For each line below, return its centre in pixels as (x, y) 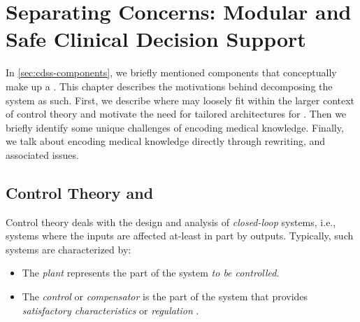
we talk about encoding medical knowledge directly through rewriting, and (166, 141)
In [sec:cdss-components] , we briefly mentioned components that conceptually (171, 72)
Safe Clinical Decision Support (156, 39)
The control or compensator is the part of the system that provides (165, 296)
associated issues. (42, 154)
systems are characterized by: (69, 249)
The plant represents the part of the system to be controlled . (151, 273)
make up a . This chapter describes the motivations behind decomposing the (169, 86)
